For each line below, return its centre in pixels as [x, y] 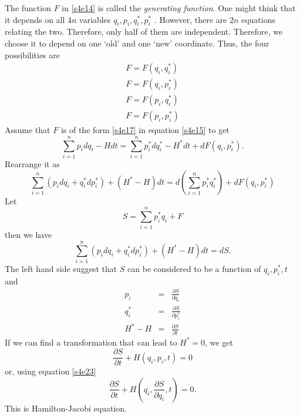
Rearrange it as [32, 164]
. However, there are [191, 19]
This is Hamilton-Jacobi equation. [66, 408]
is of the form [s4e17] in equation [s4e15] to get [145, 130]
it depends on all [35, 19]
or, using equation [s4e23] [50, 371]
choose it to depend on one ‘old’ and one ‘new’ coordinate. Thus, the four [137, 43]
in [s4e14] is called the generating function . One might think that [179, 8]
